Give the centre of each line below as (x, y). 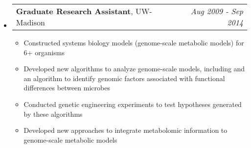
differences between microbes (67, 88)
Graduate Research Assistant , (74, 11)
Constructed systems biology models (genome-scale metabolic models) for (134, 42)
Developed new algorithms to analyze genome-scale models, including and (134, 69)
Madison (31, 22)
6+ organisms (44, 52)
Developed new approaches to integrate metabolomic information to (125, 130)
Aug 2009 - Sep (217, 11)
